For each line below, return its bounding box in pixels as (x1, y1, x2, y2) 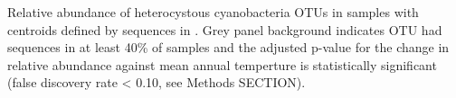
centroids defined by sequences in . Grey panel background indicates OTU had (7, 20, 442, 39)
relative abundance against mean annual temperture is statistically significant (7, 55, 437, 74)
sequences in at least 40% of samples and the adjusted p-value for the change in (7, 38, 450, 57)
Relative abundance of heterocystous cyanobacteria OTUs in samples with (7, 3, 419, 21)
